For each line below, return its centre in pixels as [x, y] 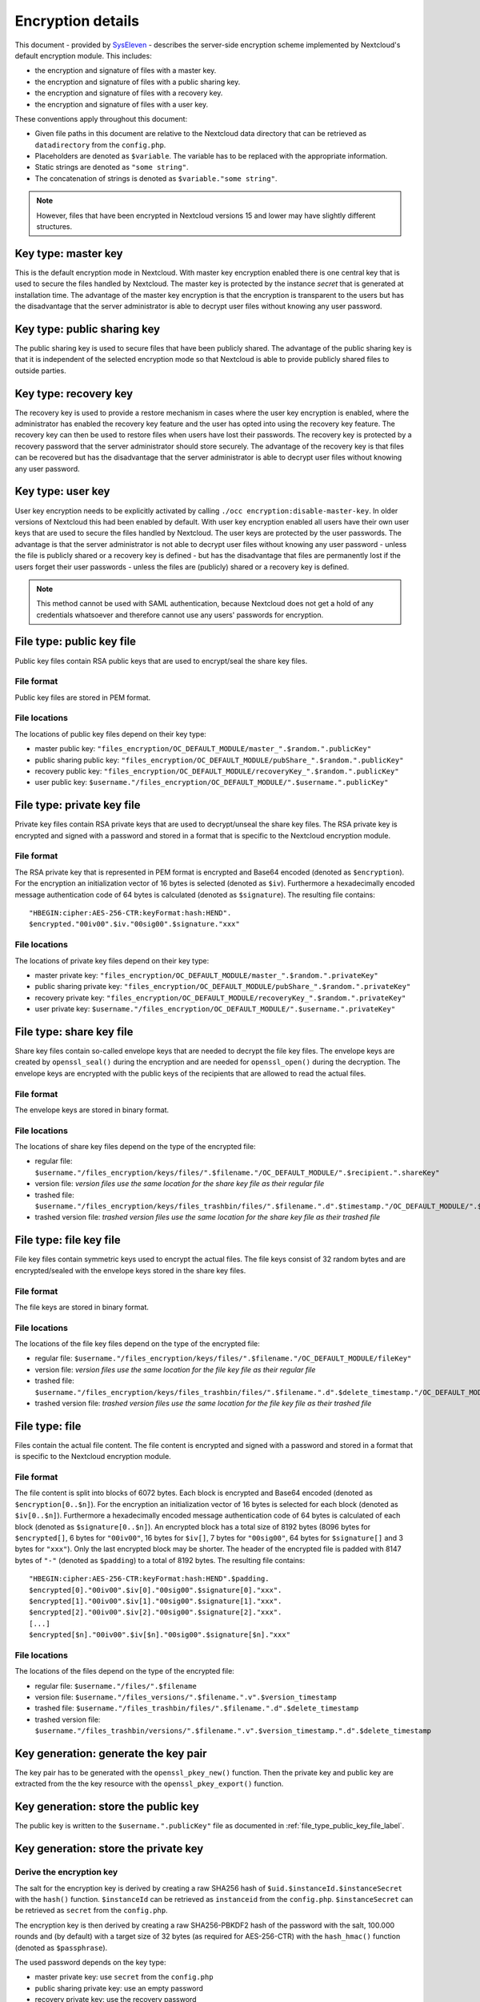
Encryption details [77, 21]
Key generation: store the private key [109, 1849]
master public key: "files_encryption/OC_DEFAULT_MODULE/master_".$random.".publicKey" [203, 749]
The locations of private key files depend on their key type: [112, 960]
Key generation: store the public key [107, 1807]
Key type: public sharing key [87, 329]
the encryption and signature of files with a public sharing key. [138, 82]
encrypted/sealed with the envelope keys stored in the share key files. [130, 1270]
